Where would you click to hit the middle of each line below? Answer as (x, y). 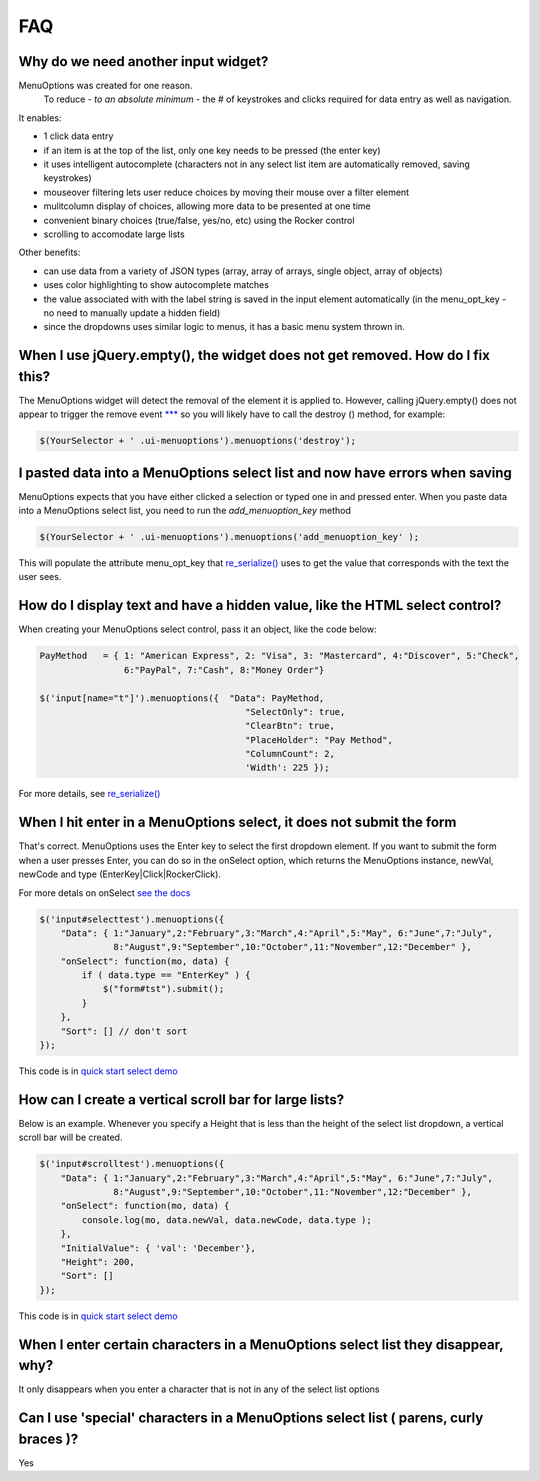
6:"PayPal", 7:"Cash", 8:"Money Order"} (224, 669)
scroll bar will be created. (70, 1137)
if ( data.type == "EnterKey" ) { (166, 975)
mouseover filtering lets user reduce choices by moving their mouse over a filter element (226, 192)
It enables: (40, 117)
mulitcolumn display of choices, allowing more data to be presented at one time (207, 206)
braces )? (48, 1438)
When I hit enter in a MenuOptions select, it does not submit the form (237, 822)
